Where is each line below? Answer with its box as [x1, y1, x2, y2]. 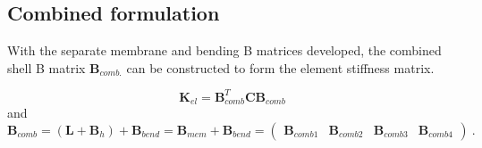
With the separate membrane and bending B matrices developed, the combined [7, 41, 442, 60]
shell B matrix [7, 58, 86, 77]
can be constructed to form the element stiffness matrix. [126, 58, 435, 77]
